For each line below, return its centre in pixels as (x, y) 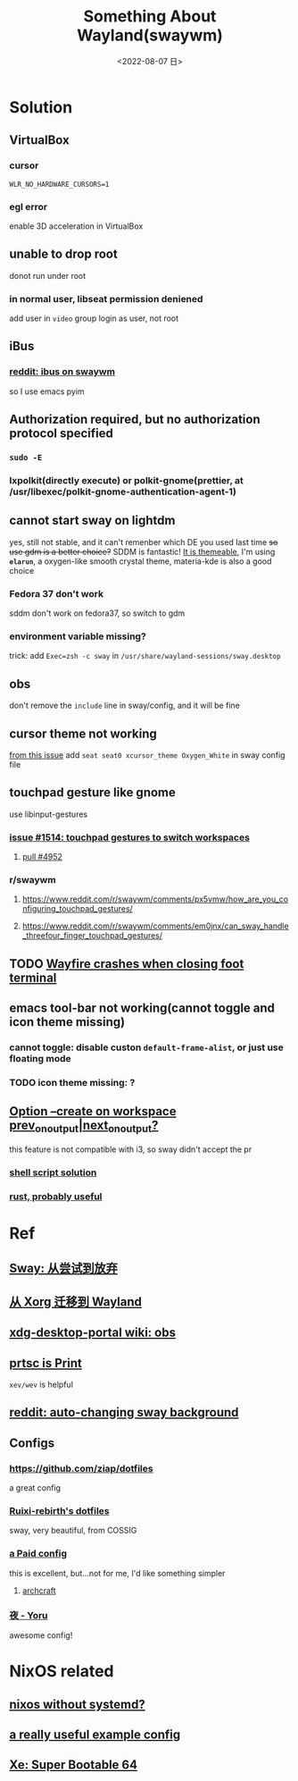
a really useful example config (95, 1734)
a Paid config (38, 1554)
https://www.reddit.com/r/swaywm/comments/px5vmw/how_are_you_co (155, 899)
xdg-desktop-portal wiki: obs (93, 1333)
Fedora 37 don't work (57, 593)
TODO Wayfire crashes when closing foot (127, 964)
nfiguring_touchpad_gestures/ (78, 909)
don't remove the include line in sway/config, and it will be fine (125, 706)
